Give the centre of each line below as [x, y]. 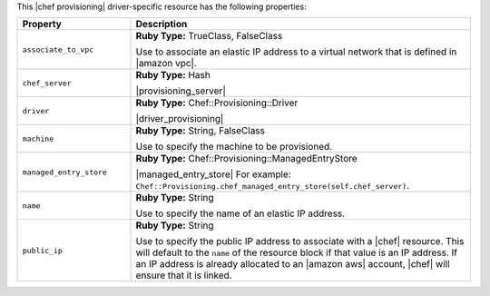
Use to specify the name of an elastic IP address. [240, 213]
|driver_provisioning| [180, 119]
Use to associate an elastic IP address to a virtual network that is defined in [296, 52]
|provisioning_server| [181, 91]
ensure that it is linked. [184, 275]
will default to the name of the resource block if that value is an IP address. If [297, 252]
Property [42, 25]
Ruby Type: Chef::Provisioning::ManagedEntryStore [246, 159]
